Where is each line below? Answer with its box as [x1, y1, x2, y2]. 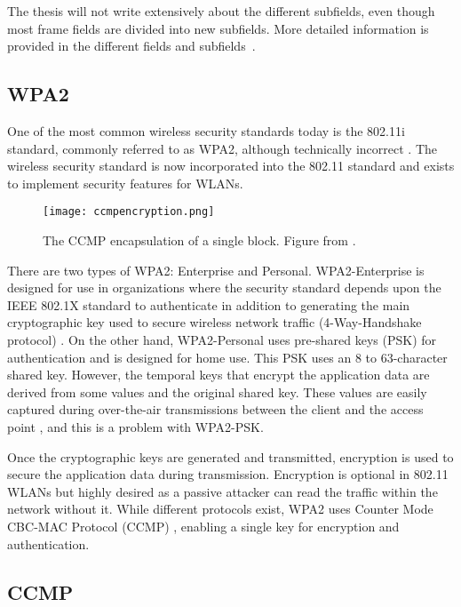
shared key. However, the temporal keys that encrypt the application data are [7, 365, 430, 384]
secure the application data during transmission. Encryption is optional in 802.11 [7, 465, 449, 483]
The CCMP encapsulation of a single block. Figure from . [43, 231, 356, 250]
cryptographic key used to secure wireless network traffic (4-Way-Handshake [7, 313, 422, 331]
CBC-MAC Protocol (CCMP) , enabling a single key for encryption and [7, 516, 400, 535]
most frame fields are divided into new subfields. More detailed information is [7, 19, 429, 37]
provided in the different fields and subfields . [7, 36, 256, 55]
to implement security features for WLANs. [7, 173, 243, 192]
